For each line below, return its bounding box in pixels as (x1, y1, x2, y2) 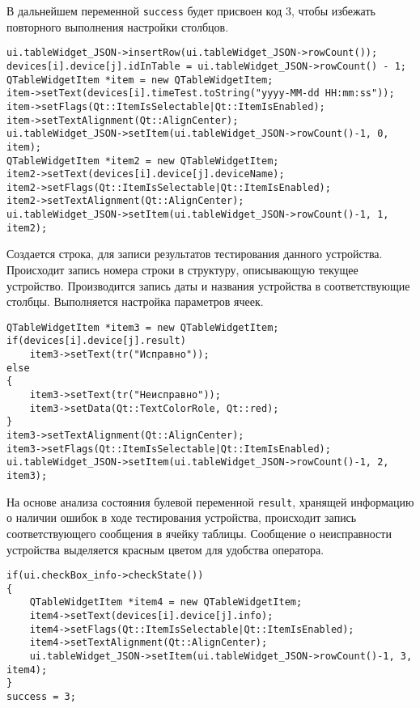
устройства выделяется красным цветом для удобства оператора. (6, 541, 325, 557)
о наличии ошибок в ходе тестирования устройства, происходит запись (6, 509, 357, 526)
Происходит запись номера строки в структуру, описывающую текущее (6, 261, 358, 278)
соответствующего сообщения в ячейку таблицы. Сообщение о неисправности (6, 524, 392, 541)
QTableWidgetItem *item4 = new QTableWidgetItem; (29, 596, 303, 608)
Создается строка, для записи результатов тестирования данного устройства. (6, 245, 383, 262)
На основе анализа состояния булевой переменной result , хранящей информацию (6, 493, 414, 510)
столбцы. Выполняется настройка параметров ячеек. (6, 293, 264, 310)
